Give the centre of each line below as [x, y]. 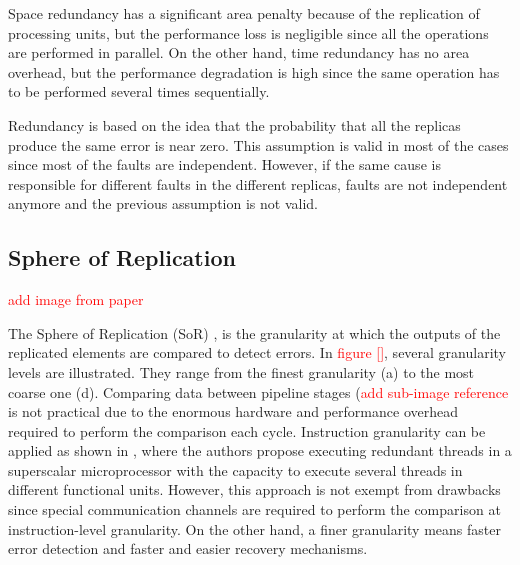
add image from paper [76, 299]
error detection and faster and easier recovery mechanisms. [188, 548]
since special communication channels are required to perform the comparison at [254, 509]
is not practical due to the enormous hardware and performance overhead [233, 411]
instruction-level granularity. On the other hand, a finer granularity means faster [254, 528]
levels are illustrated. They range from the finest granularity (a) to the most [241, 371]
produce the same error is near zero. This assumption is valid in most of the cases [258, 144]
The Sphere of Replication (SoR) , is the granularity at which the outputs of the [254, 332]
